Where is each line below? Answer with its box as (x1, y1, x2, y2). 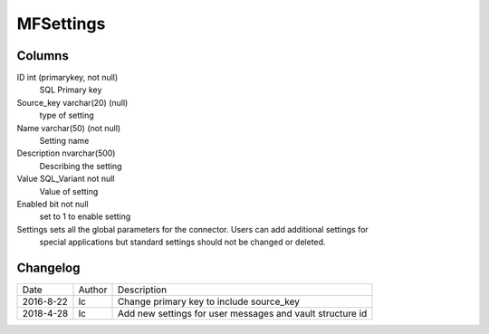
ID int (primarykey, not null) (16, 72, 119, 83)
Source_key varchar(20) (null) (16, 97, 129, 108)
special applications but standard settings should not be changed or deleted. (39, 236, 326, 248)
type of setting (39, 110, 94, 121)
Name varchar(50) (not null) (16, 122, 121, 133)
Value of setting (39, 186, 99, 196)
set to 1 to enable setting (39, 211, 131, 222)
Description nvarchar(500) (16, 148, 116, 158)
